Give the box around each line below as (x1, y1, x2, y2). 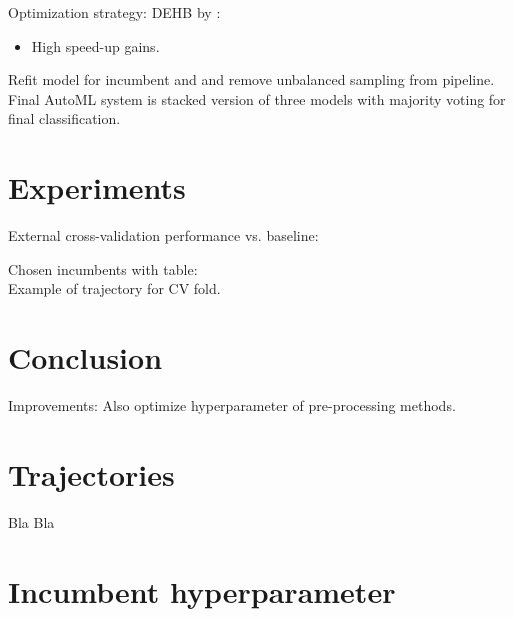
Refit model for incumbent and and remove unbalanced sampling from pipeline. (8, 69, 495, 90)
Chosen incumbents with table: (8, 258, 198, 279)
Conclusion (8, 337, 163, 378)
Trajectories (8, 453, 175, 494)
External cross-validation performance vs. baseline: (8, 225, 319, 246)
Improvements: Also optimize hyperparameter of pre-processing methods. (8, 395, 456, 415)
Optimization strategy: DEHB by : (8, 2, 221, 22)
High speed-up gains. (31, 35, 160, 56)
